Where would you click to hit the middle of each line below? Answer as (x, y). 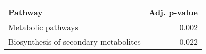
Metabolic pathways (43, 27)
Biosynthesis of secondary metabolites (74, 42)
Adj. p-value (173, 12)
